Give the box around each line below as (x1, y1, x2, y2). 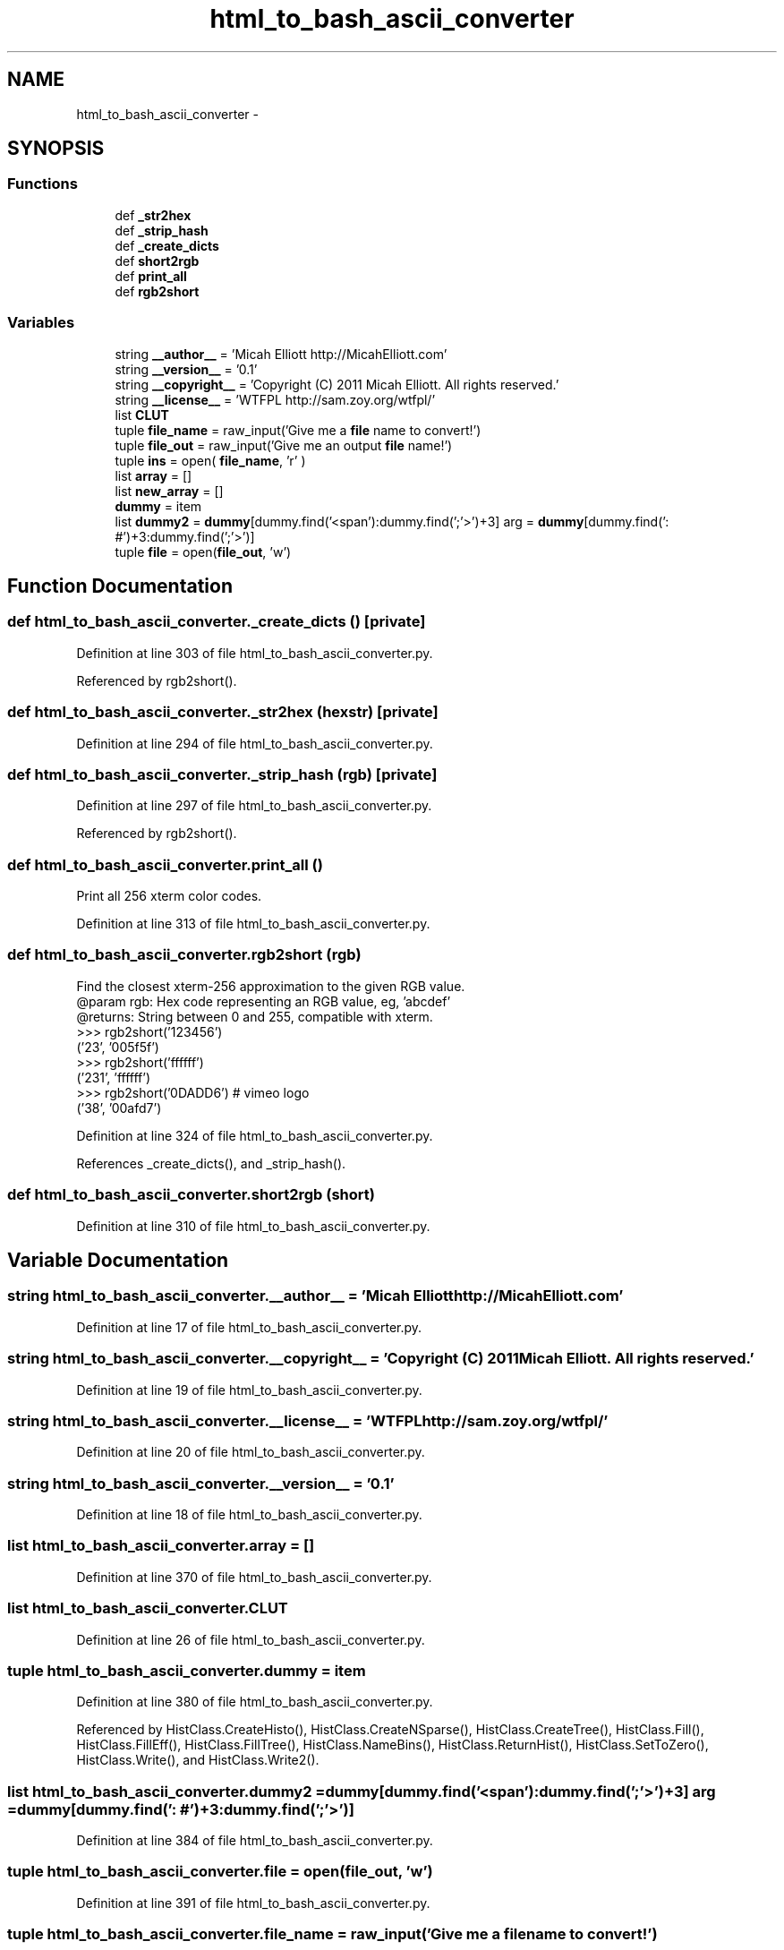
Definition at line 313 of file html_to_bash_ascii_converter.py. (76, 916, 430, 932)
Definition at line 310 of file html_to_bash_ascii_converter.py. (76, 1218, 430, 1234)
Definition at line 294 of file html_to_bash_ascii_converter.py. (76, 735, 433, 751)
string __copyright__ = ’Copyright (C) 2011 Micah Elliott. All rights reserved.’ (115, 376, 559, 392)
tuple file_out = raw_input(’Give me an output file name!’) (115, 437, 453, 453)
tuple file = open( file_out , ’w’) (115, 543, 292, 560)
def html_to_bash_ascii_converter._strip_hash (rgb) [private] (7, 765, 438, 783)
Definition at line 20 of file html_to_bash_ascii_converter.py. (76, 1444, 425, 1460)
